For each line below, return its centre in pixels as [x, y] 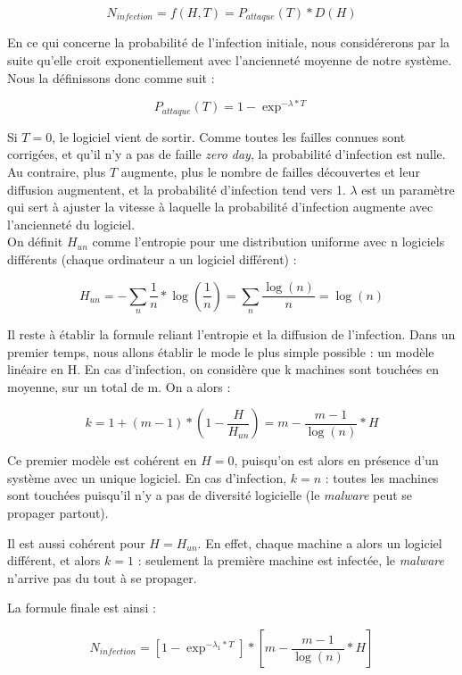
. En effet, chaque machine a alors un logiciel [320, 542]
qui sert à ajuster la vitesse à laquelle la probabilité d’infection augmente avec [220, 207]
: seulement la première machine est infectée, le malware [291, 560]
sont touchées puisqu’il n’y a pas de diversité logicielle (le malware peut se [210, 495]
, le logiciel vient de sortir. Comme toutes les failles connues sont [229, 136]
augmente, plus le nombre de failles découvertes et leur [270, 171]
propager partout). [58, 513]
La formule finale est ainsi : [82, 608]
